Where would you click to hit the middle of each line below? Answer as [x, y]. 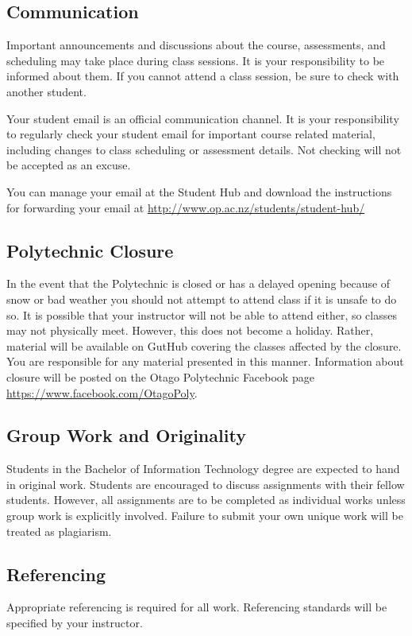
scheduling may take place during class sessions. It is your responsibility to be [196, 60]
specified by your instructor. [75, 623]
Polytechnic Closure [90, 250]
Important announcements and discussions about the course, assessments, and [196, 45]
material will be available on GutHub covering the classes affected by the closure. [204, 345]
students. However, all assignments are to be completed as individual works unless [206, 500]
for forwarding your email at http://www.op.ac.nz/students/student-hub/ [186, 207]
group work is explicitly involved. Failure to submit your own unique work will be [205, 516]
